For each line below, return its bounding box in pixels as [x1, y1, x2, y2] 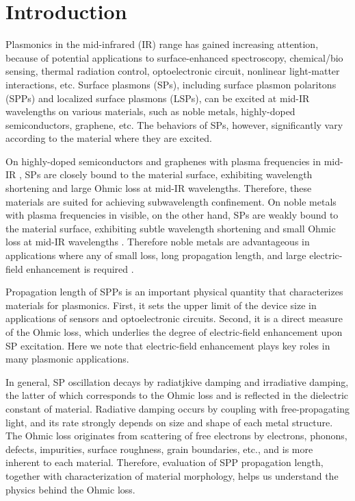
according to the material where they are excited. [5, 131, 212, 145]
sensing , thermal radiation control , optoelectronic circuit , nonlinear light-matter [5, 64, 340, 78]
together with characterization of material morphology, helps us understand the [5, 468, 339, 482]
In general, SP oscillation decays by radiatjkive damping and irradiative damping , [5, 374, 349, 389]
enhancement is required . [26, 261, 134, 276]
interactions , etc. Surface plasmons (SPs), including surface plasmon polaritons [5, 77, 337, 91]
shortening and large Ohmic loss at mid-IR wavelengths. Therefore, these [5, 181, 312, 195]
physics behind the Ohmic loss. [5, 482, 135, 496]
